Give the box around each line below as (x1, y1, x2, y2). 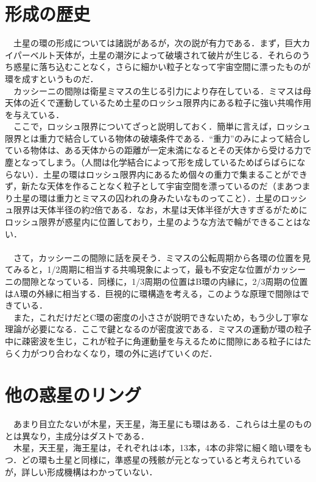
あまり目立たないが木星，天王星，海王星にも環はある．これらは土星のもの (13, 417, 312, 430)
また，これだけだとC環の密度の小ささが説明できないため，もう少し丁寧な (13, 310, 309, 323)
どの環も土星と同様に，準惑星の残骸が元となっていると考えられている (21, 453, 302, 466)
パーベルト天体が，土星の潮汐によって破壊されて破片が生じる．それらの (13, 48, 302, 61)
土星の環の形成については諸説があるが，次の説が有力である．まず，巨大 (13, 37, 302, 49)
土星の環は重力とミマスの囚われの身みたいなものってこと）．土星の (13, 191, 281, 204)
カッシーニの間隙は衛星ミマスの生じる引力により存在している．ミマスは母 (13, 84, 312, 97)
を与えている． (5, 108, 65, 120)
